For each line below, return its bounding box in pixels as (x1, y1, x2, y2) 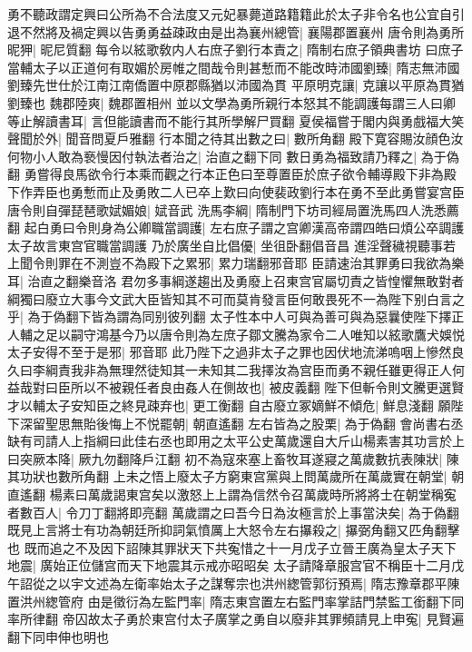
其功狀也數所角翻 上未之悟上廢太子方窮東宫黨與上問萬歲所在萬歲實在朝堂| (7, 467, 447, 486)
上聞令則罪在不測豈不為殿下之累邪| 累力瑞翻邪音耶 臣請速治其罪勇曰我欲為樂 (7, 253, 465, 272)
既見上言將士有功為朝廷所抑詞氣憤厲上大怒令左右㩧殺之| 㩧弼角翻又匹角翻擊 (7, 520, 460, 539)
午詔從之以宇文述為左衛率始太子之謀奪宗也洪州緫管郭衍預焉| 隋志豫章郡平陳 (7, 574, 460, 592)
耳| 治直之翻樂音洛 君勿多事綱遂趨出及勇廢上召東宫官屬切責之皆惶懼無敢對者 (7, 271, 465, 290)
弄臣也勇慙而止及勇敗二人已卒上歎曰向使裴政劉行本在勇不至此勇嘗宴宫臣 (32, 182, 465, 201)
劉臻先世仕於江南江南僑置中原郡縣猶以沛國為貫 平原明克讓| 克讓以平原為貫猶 (7, 75, 465, 94)
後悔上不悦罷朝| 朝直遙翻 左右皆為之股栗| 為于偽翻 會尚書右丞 (95, 413, 464, 432)
